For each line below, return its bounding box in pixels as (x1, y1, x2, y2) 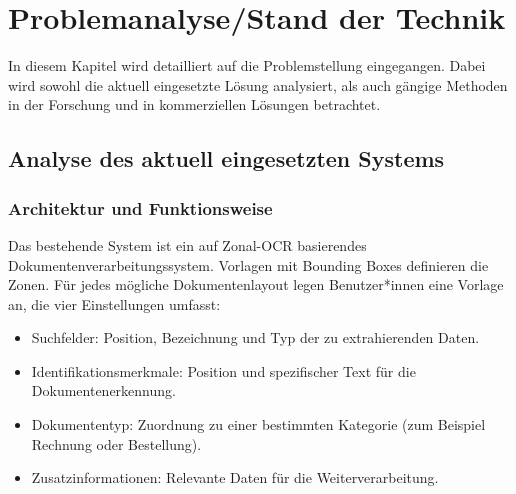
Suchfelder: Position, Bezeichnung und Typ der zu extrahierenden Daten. (31, 327, 480, 348)
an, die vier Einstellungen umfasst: (8, 293, 221, 314)
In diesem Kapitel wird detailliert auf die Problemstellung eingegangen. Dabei (8, 55, 486, 76)
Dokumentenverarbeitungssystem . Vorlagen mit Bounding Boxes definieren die (8, 254, 489, 275)
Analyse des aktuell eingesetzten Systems (8, 143, 445, 174)
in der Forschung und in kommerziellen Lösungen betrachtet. (8, 94, 381, 115)
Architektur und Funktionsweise (8, 195, 273, 220)
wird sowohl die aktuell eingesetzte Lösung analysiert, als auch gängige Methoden (8, 74, 508, 95)
